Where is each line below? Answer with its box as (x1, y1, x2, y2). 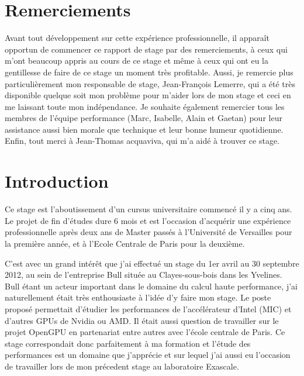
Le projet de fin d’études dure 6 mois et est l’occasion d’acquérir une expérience (5, 214, 291, 226)
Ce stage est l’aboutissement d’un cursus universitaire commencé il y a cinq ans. (5, 203, 292, 215)
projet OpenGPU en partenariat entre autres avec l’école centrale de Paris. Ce (5, 326, 285, 338)
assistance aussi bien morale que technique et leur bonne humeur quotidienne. (5, 123, 284, 135)
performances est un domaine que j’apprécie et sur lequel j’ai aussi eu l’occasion (5, 349, 291, 361)
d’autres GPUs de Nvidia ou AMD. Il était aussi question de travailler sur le (5, 314, 279, 326)
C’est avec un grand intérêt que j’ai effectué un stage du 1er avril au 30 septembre (5, 257, 299, 269)
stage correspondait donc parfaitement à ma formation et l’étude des (5, 337, 251, 349)
